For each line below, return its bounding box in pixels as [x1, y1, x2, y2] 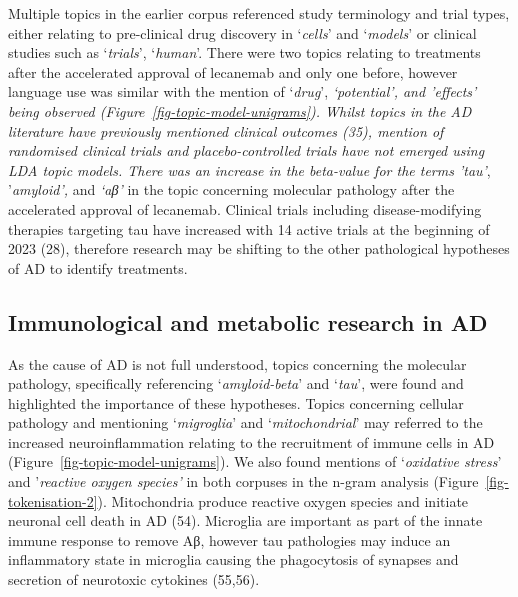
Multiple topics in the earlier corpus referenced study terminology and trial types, [8, 3, 510, 23]
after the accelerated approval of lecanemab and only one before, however [8, 61, 458, 82]
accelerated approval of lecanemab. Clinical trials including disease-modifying [8, 198, 482, 219]
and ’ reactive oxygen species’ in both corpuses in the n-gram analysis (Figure [8, 471, 479, 492]
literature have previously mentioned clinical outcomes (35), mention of [8, 120, 444, 141]
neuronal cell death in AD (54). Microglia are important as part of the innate [8, 510, 483, 531]
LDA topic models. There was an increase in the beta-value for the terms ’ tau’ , [8, 159, 491, 180]
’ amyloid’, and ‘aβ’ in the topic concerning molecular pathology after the [8, 179, 455, 200]
